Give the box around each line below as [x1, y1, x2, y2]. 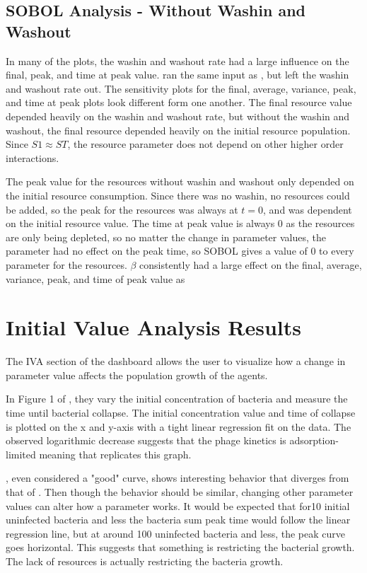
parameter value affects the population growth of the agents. [6, 367, 268, 382]
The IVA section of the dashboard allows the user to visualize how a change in [6, 354, 346, 369]
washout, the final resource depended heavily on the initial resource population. [6, 122, 351, 137]
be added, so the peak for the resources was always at [6, 202, 238, 216]
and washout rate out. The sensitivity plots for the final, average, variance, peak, [6, 81, 356, 95]
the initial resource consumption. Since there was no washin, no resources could [6, 187, 350, 202]
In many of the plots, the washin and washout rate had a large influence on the [6, 53, 349, 68]
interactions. [6, 150, 59, 165]
